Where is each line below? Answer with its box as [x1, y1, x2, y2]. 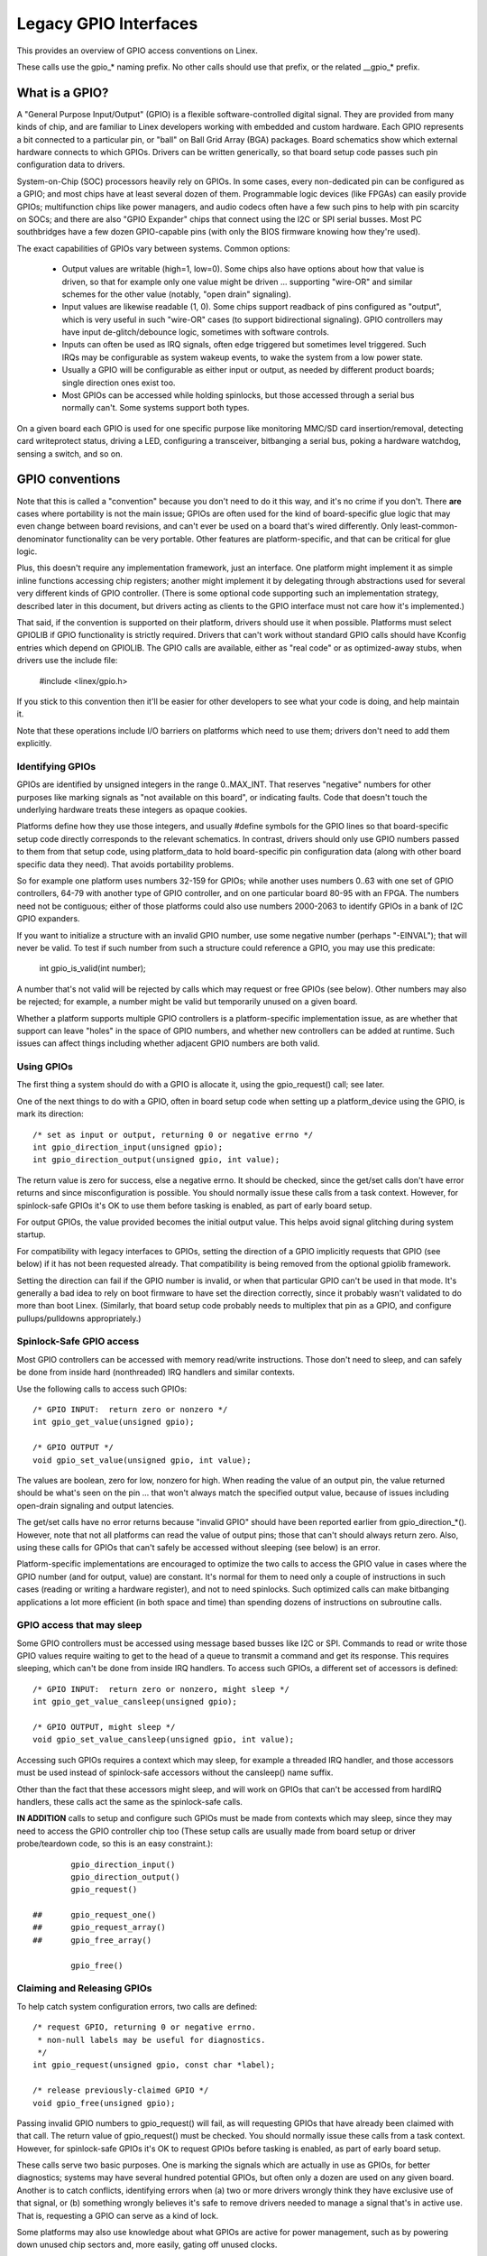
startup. [16, 1229, 46, 1240]
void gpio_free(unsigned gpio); [32, 2098, 176, 2108]
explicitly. [16, 738, 52, 749]
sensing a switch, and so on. [16, 448, 124, 459]
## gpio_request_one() [32, 1909, 157, 1920]
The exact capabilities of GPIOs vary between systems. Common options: [16, 243, 290, 254]
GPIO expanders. [16, 913, 80, 924]
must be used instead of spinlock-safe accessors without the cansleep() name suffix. [16, 1767, 334, 1778]
